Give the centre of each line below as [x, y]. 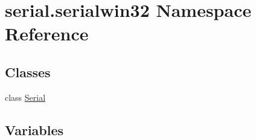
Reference [47, 33]
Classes [28, 72]
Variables [34, 129]
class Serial [25, 97]
